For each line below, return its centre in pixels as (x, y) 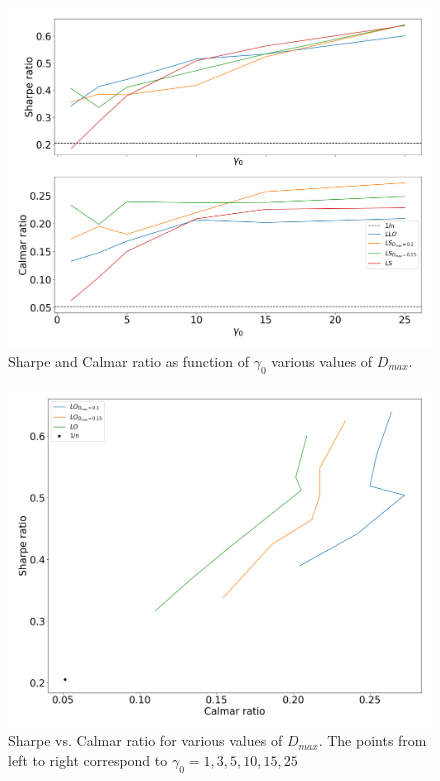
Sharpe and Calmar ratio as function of (128, 360)
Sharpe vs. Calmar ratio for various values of (145, 740)
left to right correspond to (88, 759)
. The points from (372, 740)
